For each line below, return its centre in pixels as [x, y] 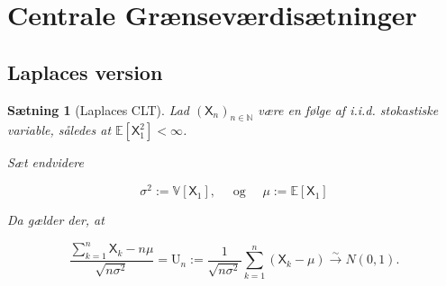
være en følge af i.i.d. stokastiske [348, 109]
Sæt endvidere [46, 162]
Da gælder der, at [56, 220]
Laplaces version [85, 71]
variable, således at [59, 130]
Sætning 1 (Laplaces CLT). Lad [98, 109]
